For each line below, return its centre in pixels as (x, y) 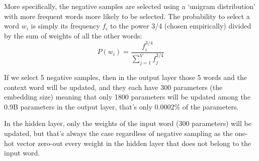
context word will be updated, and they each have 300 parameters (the (113, 87)
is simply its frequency (65, 26)
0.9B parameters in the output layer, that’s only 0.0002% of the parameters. (121, 106)
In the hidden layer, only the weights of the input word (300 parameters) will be (128, 123)
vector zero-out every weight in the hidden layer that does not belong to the (134, 143)
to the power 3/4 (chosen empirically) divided (181, 26)
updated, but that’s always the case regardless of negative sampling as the (118, 133)
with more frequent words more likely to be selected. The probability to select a (127, 16)
